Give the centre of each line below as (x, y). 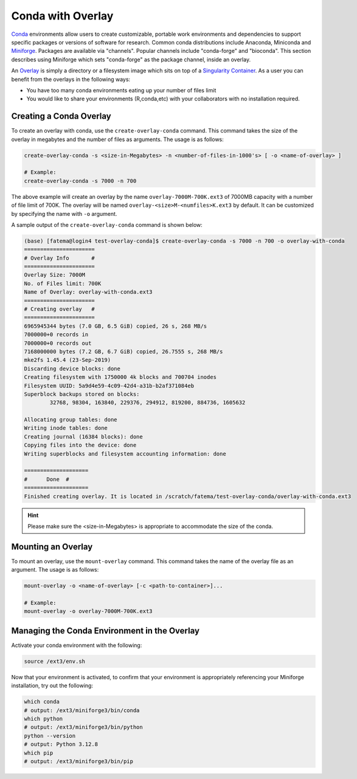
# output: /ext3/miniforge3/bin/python (83, 727)
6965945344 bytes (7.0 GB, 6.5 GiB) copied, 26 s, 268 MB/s (116, 326)
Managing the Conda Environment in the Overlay (106, 630)
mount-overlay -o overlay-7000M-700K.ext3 (88, 611)
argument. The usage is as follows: (55, 570)
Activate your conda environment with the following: (77, 645)
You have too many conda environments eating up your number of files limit (121, 90)
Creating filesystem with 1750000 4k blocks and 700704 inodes (120, 377)
